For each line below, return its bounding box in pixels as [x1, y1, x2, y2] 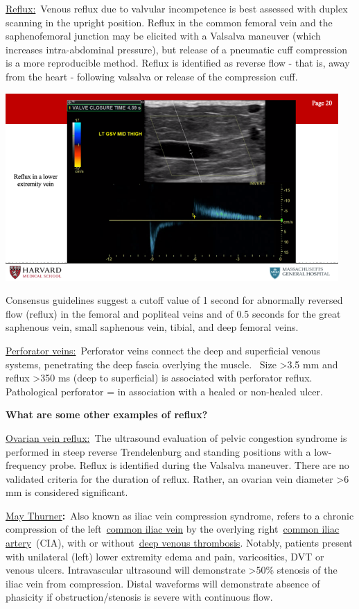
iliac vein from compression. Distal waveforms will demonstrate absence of [6, 576, 320, 590]
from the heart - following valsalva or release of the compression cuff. [6, 69, 298, 83]
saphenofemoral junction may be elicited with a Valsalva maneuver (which [6, 28, 321, 43]
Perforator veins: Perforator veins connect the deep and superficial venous [6, 343, 321, 357]
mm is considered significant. [6, 485, 128, 499]
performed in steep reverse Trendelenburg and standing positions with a [6, 444, 311, 458]
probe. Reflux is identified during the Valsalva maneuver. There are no [49, 458, 349, 472]
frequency [6, 458, 46, 472]
